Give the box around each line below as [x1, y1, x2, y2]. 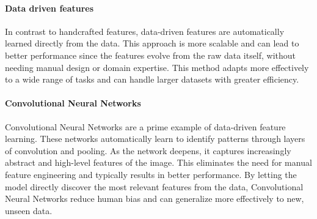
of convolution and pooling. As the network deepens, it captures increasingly [5, 144, 291, 157]
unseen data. [5, 204, 53, 217]
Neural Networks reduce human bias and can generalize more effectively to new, [5, 192, 304, 205]
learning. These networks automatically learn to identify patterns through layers [5, 132, 305, 145]
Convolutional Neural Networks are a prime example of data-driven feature [5, 120, 286, 133]
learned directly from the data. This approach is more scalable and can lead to [5, 37, 299, 50]
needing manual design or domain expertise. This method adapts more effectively [5, 61, 309, 73]
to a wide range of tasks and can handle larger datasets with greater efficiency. [5, 73, 299, 86]
